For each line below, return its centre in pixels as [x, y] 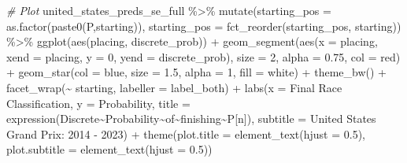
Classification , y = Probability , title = [98, 103]
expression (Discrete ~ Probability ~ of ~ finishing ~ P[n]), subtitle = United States [191, 119]
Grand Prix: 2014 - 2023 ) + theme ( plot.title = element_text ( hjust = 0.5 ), [186, 133]
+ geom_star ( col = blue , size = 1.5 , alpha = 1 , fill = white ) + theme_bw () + [196, 72]
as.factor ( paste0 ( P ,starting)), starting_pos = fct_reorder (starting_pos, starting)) [204, 26]
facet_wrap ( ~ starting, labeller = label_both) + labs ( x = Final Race [174, 87]
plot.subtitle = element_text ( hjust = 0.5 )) [109, 149]
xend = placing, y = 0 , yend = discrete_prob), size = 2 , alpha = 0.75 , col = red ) [203, 56]
